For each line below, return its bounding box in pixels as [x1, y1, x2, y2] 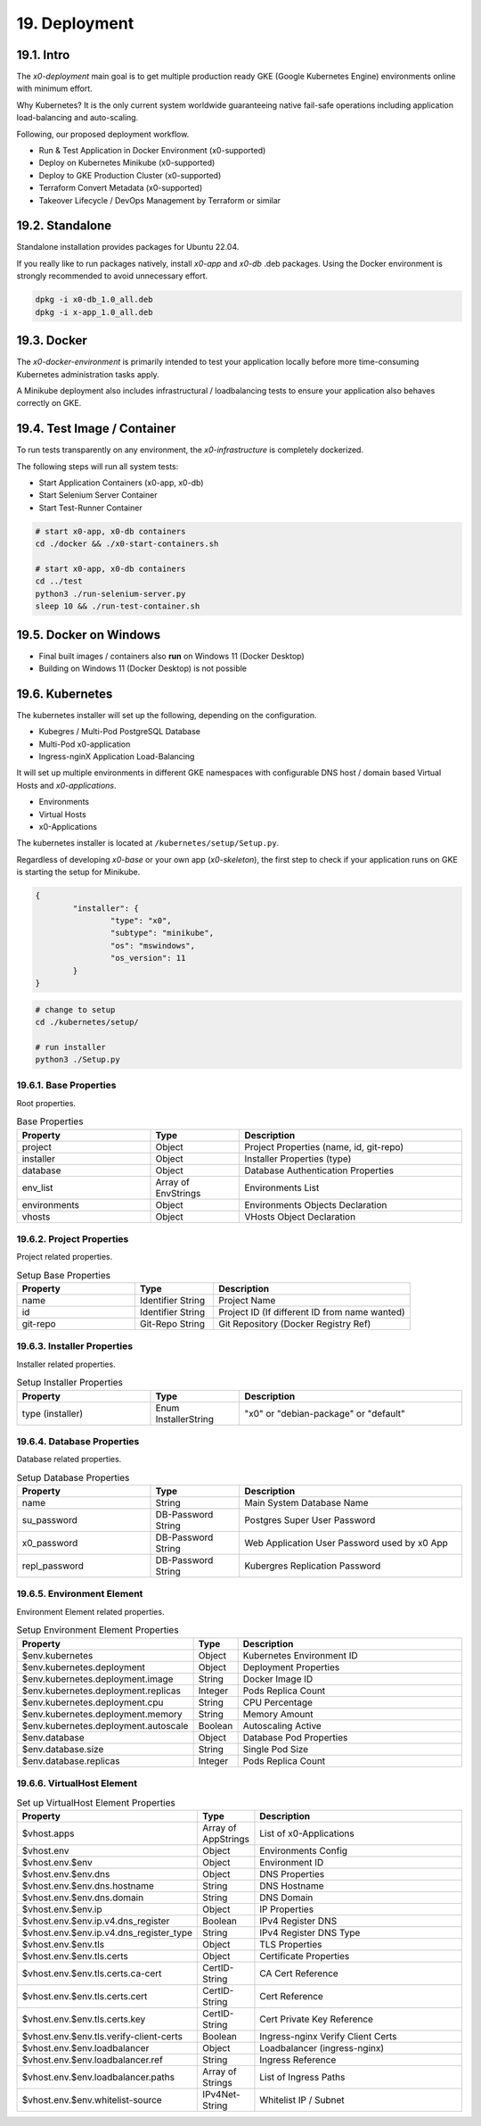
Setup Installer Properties [16, 1377, 124, 1389]
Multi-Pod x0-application [38, 739, 131, 749]
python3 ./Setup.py [35, 1055, 120, 1065]
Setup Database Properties [16, 1471, 130, 1484]
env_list [21, 1181, 53, 1194]
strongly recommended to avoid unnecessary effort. [16, 270, 208, 281]
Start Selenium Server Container [38, 490, 158, 500]
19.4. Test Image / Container [16, 421, 176, 436]
